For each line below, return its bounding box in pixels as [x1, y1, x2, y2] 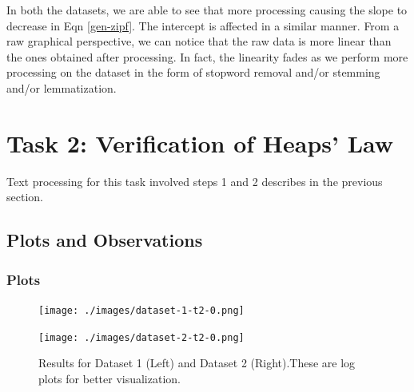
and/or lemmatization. [6, 79, 117, 96]
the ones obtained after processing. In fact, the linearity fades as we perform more [6, 48, 408, 65]
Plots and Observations [6, 228, 203, 252]
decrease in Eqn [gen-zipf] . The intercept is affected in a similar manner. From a [6, 17, 400, 34]
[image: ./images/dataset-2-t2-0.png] [38, 331, 245, 343]
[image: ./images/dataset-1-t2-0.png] [38, 304, 245, 316]
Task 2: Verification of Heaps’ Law [6, 126, 394, 159]
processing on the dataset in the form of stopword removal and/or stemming [6, 64, 380, 81]
